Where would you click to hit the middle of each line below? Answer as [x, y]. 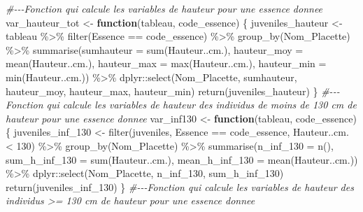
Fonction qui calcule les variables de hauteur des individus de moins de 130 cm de [181, 105]
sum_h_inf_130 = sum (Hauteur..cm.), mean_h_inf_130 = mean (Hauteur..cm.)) [182, 159]
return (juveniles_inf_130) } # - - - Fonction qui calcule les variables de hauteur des [180, 186]
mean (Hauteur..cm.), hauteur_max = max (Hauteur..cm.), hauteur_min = [166, 63]
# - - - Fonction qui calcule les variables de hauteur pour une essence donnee [164, 8]
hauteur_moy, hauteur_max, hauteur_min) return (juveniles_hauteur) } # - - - [173, 91]
